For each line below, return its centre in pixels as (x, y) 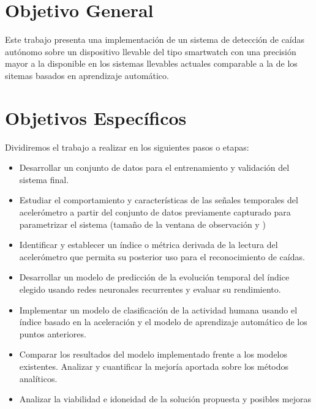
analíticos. (38, 378)
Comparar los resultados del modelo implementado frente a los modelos (153, 354)
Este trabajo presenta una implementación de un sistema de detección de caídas (155, 39)
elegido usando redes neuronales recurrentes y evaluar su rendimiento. (150, 289)
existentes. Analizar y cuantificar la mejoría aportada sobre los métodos (154, 366)
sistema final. (44, 179)
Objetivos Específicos (96, 117)
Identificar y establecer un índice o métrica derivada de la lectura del (149, 245)
